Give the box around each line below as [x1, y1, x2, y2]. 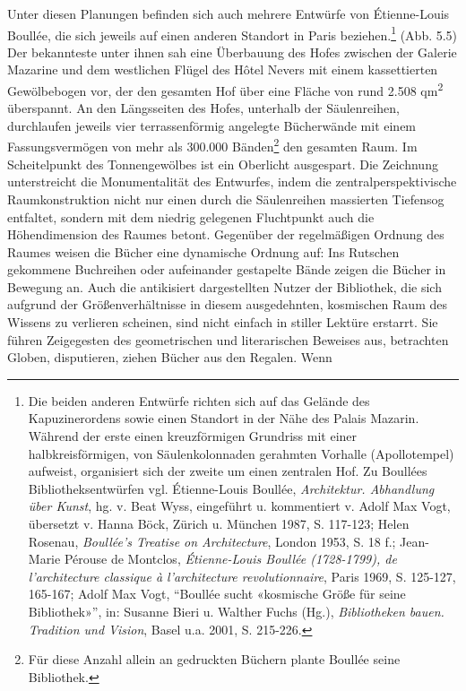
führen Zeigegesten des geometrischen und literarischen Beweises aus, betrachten [7, 330, 449, 349]
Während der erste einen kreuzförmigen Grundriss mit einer [28, 427, 358, 445]
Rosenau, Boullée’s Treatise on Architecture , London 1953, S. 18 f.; [28, 531, 396, 550]
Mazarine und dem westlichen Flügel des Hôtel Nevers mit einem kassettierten [7, 60, 438, 79]
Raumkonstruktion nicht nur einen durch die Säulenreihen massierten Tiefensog [7, 189, 444, 208]
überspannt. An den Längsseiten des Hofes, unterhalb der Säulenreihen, [7, 99, 400, 117]
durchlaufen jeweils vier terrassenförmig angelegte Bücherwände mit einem [7, 116, 417, 134]
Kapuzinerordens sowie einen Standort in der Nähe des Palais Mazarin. [28, 409, 419, 428]
